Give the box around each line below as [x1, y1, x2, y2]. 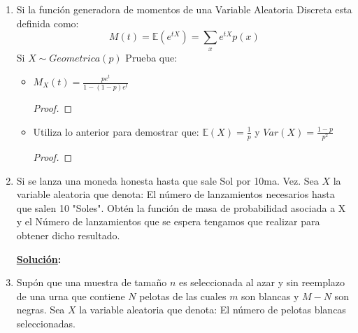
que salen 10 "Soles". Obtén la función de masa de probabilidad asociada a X [16, 200, 346, 215]
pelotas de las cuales [139, 288, 227, 303]
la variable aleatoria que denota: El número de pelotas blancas [79, 302, 346, 317]
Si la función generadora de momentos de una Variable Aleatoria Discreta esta [16, 2, 352, 16]
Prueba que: [125, 50, 178, 64]
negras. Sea [16, 302, 65, 317]
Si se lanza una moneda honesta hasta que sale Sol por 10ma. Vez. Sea [16, 173, 319, 187]
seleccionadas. [16, 316, 76, 330]
